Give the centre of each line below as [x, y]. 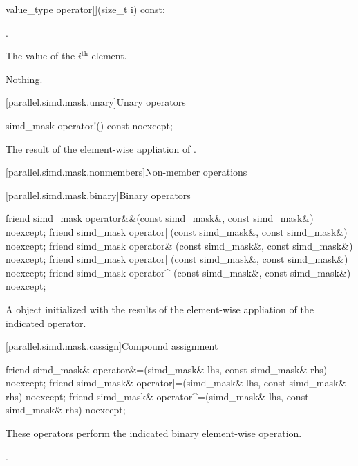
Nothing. [24, 78]
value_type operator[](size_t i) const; [85, 9]
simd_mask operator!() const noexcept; [89, 125]
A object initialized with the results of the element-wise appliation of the [160, 309]
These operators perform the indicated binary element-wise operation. [154, 433]
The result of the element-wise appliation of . [101, 148]
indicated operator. [46, 323]
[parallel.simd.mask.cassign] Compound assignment [112, 346]
